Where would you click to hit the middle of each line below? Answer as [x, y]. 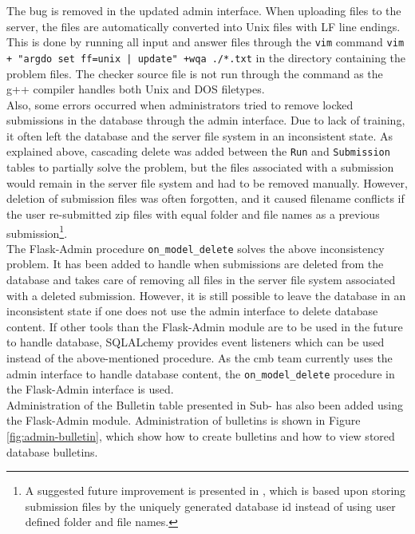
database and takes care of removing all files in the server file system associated [201, 279]
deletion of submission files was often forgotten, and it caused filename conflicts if [206, 198]
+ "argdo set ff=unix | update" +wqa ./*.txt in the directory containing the [206, 57]
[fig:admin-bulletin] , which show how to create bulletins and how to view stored [201, 436]
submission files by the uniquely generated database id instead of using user [210, 506]
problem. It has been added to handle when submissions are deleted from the [195, 264]
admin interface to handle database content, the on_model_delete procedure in [201, 373]
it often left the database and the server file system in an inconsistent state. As [200, 135]
